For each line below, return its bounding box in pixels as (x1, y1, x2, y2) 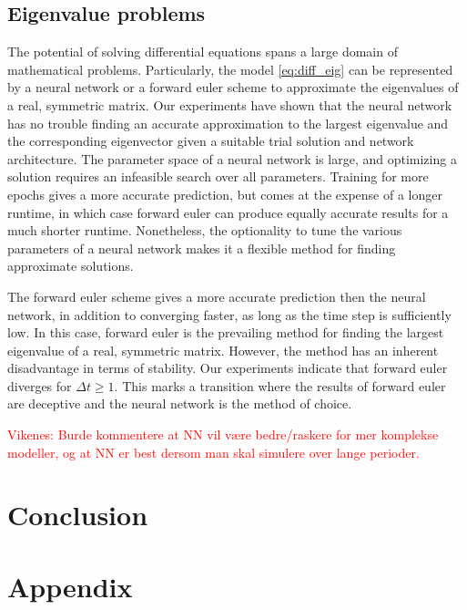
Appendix (7, 567, 133, 605)
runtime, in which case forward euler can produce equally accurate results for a (7, 202, 449, 222)
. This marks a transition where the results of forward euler (114, 376, 446, 395)
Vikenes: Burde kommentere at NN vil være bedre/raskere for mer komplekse (7, 425, 439, 444)
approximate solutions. (7, 256, 134, 275)
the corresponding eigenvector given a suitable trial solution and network (7, 131, 414, 150)
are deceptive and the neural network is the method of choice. (7, 394, 352, 413)
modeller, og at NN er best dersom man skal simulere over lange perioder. (7, 442, 420, 461)
